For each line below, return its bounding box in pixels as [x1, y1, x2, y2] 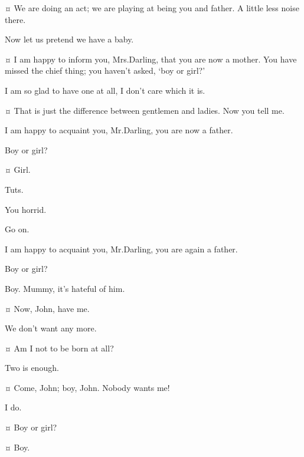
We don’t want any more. [5, 322, 97, 334]
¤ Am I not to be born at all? [5, 341, 114, 354]
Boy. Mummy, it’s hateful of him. [5, 282, 125, 294]
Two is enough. [5, 361, 59, 374]
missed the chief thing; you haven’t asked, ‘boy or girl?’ [5, 64, 205, 77]
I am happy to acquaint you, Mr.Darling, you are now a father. [5, 124, 233, 136]
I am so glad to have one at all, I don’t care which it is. [5, 84, 205, 96]
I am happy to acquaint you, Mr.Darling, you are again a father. [5, 242, 238, 255]
